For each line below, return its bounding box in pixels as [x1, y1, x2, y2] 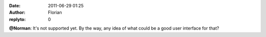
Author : [9, 10, 26, 16]
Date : [9, 3, 21, 8]
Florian [48, 10, 62, 16]
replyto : [9, 16, 26, 22]
